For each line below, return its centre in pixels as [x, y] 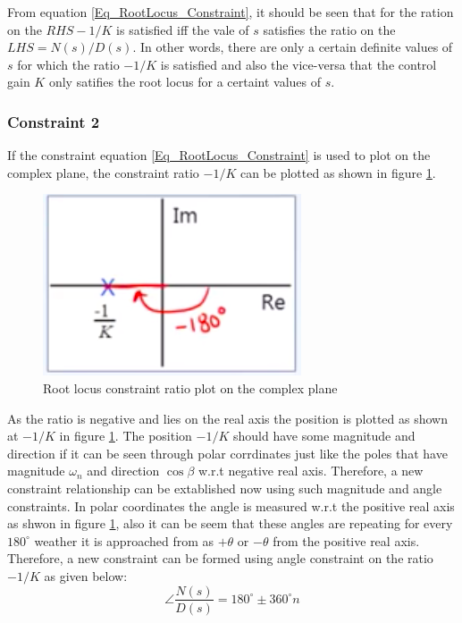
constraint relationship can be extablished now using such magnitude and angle [225, 488]
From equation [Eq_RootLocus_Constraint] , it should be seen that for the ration [231, 12]
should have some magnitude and [324, 436]
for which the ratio [68, 64]
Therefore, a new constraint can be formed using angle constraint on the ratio [220, 558]
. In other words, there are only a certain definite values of [293, 47]
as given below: [86, 575]
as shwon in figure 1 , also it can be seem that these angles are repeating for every [230, 523]
